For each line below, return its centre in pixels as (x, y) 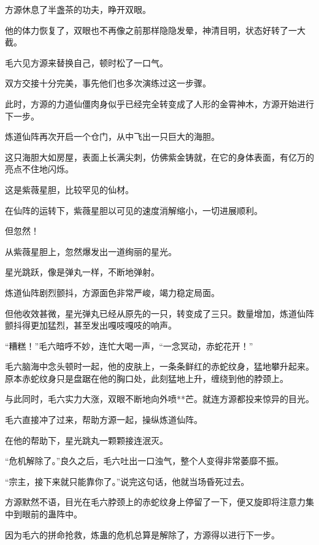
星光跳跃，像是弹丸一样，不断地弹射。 (82, 272)
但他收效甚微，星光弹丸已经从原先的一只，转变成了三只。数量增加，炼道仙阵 (159, 313)
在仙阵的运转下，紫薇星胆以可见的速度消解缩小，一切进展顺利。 (134, 210)
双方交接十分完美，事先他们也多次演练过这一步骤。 (108, 83)
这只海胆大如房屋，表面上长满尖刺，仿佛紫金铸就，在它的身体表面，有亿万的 (159, 157)
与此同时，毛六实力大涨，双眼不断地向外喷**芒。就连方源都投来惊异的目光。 (159, 399)
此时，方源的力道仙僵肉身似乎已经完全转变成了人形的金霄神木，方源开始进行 (159, 103)
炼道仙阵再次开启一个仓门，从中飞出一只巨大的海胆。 (112, 136)
